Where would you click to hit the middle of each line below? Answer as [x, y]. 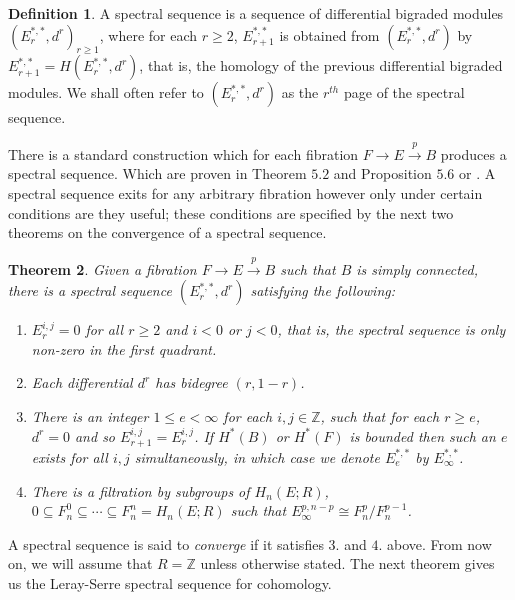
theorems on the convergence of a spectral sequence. [167, 232]
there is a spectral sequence [90, 290]
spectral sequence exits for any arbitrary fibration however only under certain [245, 192]
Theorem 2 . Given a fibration [102, 268]
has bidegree [191, 382]
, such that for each [380, 415]
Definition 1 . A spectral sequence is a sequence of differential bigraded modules [256, 13]
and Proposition [382, 173]
